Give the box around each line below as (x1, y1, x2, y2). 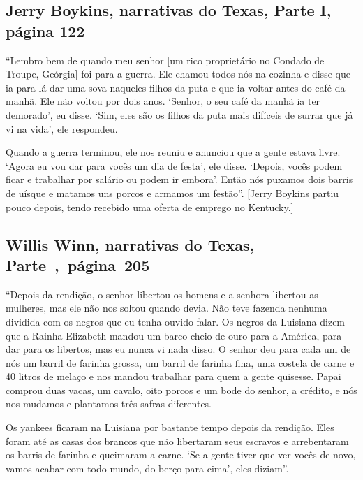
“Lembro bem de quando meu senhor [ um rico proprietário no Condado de (6, 52, 325, 67)
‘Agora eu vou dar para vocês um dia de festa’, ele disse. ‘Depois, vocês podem (6, 158, 343, 173)
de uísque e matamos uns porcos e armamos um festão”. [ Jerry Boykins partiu (6, 185, 339, 200)
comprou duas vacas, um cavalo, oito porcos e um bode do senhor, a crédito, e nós (6, 382, 357, 397)
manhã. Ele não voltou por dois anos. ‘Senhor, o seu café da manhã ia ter (6, 94, 320, 108)
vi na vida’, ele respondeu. (6, 121, 118, 136)
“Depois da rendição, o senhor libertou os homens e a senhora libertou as (6, 286, 318, 301)
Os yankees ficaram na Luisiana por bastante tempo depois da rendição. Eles (6, 420, 334, 435)
